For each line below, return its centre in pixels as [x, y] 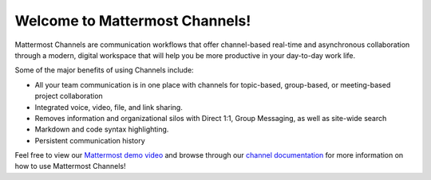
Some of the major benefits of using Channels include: [105, 70]
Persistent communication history [90, 140]
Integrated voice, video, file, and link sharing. [109, 107]
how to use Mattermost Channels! [70, 166]
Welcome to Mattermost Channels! [133, 21]
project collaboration [69, 96]
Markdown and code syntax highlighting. [102, 129]
